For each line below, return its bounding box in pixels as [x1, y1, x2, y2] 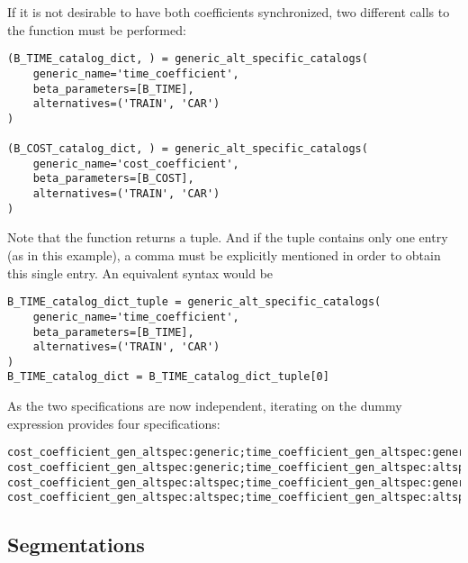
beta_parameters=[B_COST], [32, 172, 194, 186]
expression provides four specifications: [7, 413, 220, 432]
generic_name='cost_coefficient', [32, 157, 239, 170]
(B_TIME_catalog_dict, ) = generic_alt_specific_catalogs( [7, 52, 368, 66]
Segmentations [7, 531, 145, 558]
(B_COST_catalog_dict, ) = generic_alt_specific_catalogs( [7, 142, 368, 156]
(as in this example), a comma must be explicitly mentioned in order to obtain [7, 246, 441, 264]
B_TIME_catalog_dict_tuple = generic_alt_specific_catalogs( [7, 295, 382, 309]
